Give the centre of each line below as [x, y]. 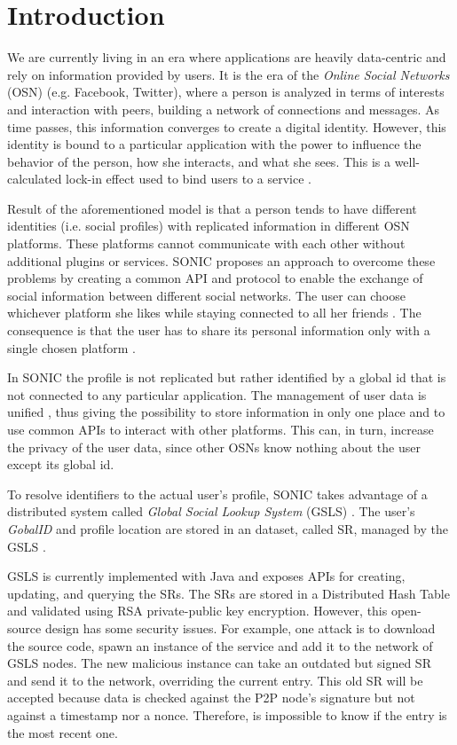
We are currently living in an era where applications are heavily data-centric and [227, 57]
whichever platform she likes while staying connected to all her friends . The [214, 313]
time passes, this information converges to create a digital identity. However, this [227, 126]
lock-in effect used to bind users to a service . [189, 179]
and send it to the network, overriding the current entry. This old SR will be [215, 680]
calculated [35, 179]
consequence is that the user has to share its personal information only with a [219, 330]
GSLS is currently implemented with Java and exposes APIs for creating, [206, 576]
